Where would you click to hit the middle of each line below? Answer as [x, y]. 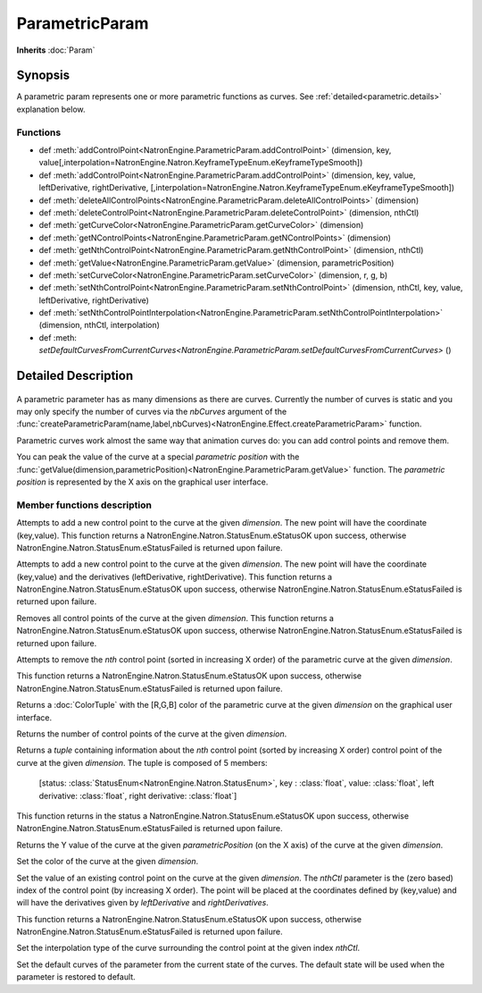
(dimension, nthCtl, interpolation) [100, 325]
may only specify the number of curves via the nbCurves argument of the [152, 412]
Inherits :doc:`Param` [56, 50]
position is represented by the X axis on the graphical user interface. [142, 482]
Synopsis [43, 76]
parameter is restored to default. [76, 977]
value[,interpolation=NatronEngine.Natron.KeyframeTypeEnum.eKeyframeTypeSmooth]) [201, 163]
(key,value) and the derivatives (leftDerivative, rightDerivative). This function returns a [175, 576]
